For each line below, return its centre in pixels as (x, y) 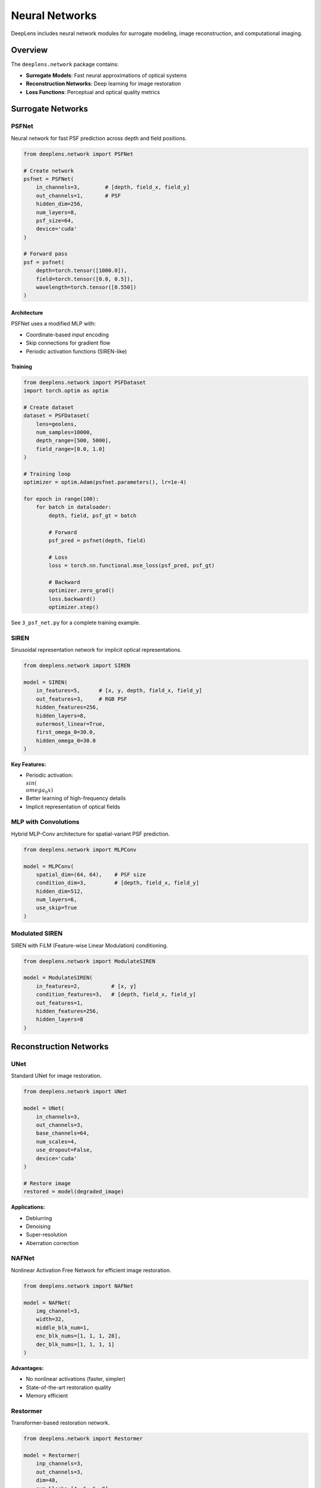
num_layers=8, (56, 212)
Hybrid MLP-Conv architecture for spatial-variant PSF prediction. (90, 834)
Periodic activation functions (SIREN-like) (76, 351)
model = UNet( (44, 1108)
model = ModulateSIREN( (58, 978)
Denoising (38, 1226)
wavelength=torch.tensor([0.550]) (86, 287)
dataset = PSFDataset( (56, 416)
